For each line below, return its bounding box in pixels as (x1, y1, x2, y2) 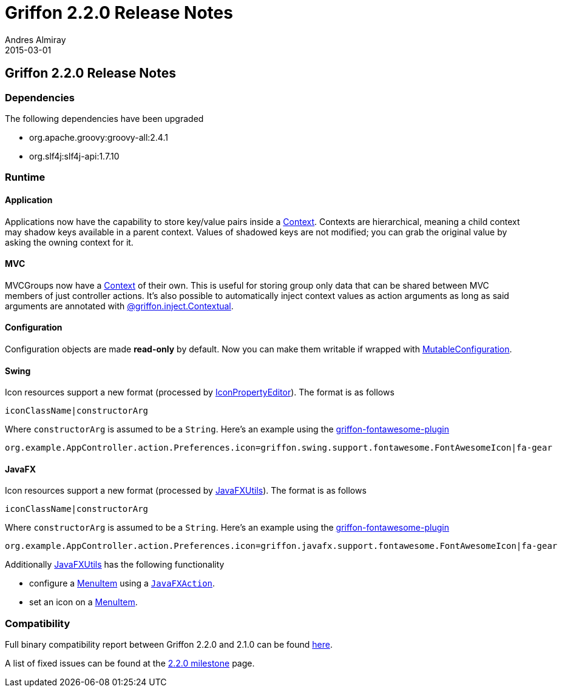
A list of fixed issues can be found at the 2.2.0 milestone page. (5, 658, 255, 669)
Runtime (5, 171, 46, 184)
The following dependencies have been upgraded (5, 113, 204, 124)
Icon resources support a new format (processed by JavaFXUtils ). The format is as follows (5, 485, 367, 496)
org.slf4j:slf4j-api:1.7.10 (29, 150, 120, 161)
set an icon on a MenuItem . (29, 597, 138, 608)
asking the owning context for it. (5, 237, 134, 247)
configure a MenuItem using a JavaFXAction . (29, 578, 215, 589)
